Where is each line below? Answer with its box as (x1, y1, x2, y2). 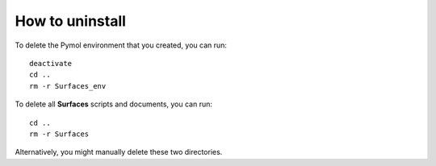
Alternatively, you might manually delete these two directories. (15, 147, 223, 157)
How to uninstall (15, 12, 127, 30)
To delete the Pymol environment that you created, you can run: (15, 40, 228, 50)
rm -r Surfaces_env (29, 81, 107, 90)
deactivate (29, 59, 73, 68)
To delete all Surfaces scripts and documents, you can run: (15, 99, 213, 109)
